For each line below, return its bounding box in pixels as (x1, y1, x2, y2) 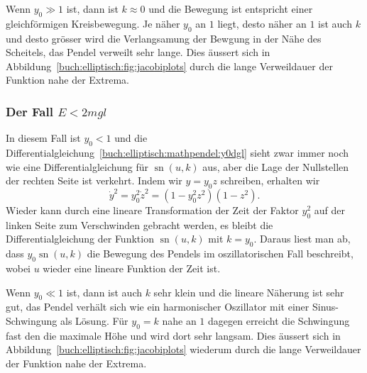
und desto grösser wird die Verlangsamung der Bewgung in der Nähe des (6, 30, 322, 45)
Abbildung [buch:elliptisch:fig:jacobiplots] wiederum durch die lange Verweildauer (6, 342, 361, 357)
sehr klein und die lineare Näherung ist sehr (153, 284, 344, 299)
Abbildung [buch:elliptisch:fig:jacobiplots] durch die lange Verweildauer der (6, 58, 333, 73)
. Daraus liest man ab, (253, 231, 351, 246)
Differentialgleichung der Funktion (6, 231, 154, 246)
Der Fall (6, 102, 53, 120)
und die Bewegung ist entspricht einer (148, 1, 313, 16)
